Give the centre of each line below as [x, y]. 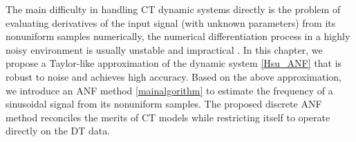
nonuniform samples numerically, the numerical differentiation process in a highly [178, 36]
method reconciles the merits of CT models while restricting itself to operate [168, 117]
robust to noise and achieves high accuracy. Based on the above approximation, [174, 76]
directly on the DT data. [58, 131]
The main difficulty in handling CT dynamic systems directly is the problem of [173, 9]
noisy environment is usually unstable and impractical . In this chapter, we [164, 49]
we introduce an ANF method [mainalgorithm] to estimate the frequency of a [169, 90]
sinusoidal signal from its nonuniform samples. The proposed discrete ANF [164, 104]
